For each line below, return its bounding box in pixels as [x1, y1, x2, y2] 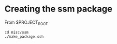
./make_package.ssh [4, 34, 44, 39]
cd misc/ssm [4, 30, 29, 35]
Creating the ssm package [4, 3, 113, 15]
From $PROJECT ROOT [4, 19, 48, 26]
